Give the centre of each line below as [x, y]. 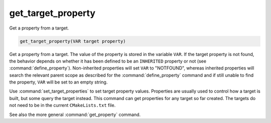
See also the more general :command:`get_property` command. [75, 114]
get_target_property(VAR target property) [73, 41]
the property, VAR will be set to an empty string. [58, 82]
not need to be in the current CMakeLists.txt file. [62, 105]
